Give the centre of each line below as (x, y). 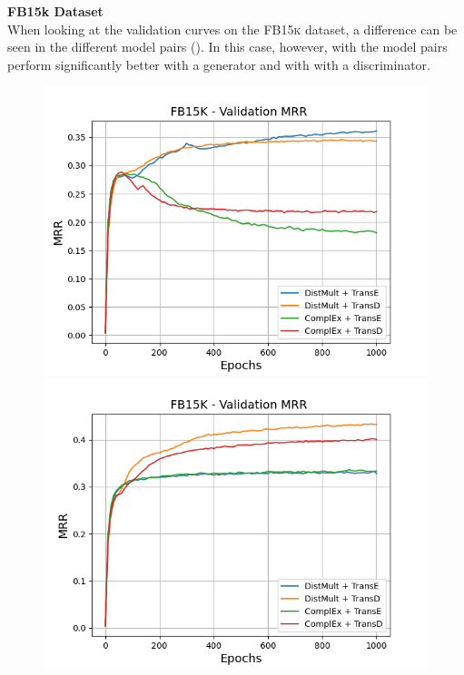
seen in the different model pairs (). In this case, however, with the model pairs (227, 47)
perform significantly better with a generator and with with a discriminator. (219, 64)
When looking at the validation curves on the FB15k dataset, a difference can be (232, 29)
